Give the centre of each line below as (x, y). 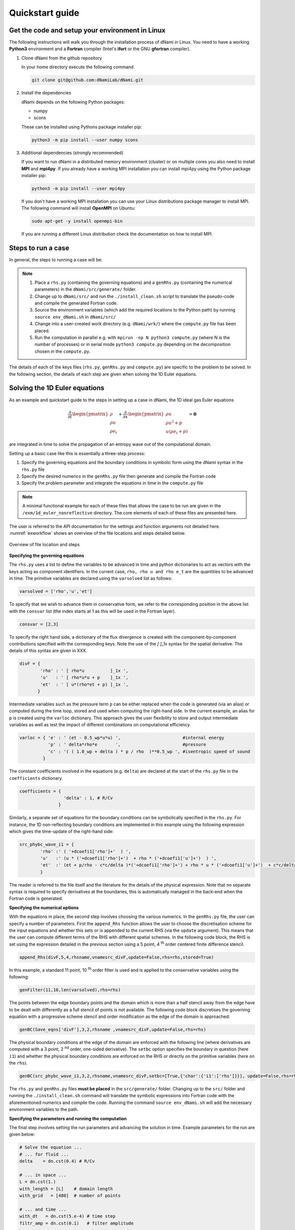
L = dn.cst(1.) (38, 1182)
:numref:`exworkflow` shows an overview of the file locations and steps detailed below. (97, 533)
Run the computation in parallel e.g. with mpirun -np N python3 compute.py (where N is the (132, 338)
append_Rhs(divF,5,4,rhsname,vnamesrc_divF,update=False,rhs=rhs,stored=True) (117, 957)
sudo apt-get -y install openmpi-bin (77, 221)
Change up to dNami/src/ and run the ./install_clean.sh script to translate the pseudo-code (134, 296)
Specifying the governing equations (47, 555)
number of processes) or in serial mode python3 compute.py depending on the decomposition (133, 344)
